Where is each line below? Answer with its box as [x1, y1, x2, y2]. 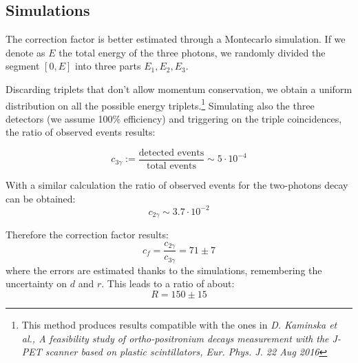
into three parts [75, 59, 141, 73]
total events [146, 161, 196, 172]
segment [6, 59, 40, 73]
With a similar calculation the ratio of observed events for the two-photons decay [6, 178, 348, 192]
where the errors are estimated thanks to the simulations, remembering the [6, 262, 322, 277]
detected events [138, 148, 204, 158]
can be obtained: [6, 191, 76, 205]
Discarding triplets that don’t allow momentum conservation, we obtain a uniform [6, 81, 352, 96]
